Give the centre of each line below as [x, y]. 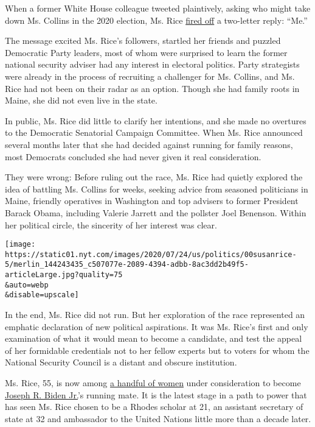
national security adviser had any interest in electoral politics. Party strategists [152, 64]
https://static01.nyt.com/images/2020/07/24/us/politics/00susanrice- [151, 254]
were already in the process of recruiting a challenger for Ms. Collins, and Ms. [150, 76]
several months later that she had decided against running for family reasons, [149, 144]
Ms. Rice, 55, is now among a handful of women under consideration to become [153, 383]
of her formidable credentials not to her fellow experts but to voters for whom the [157, 350]
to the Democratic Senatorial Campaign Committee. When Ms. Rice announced [154, 132]
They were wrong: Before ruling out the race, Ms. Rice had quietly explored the [154, 177]
